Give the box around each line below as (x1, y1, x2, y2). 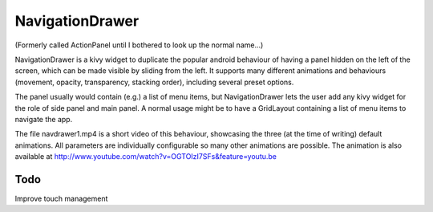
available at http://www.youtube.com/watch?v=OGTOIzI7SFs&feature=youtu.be (14, 152, 277, 161)
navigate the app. (14, 114, 73, 124)
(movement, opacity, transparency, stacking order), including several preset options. (14, 77, 294, 87)
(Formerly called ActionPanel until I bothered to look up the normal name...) (14, 40, 264, 50)
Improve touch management (14, 194, 108, 203)
